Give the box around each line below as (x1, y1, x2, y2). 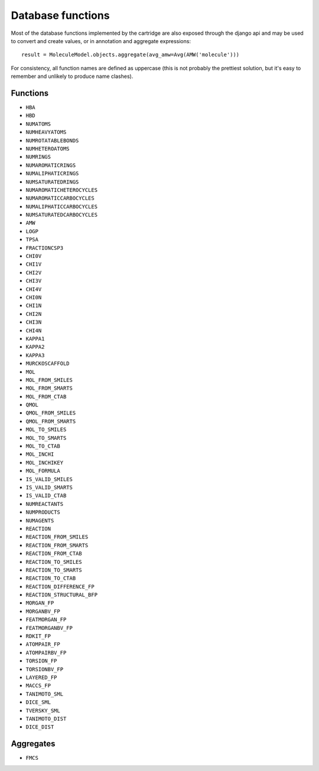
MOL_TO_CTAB (25, 443, 60, 450)
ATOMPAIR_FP (25, 641, 60, 648)
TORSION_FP (25, 658, 57, 664)
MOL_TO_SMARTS (25, 434, 67, 441)
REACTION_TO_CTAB (25, 575, 76, 581)
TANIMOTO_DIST (25, 715, 67, 722)
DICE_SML (25, 699, 51, 705)
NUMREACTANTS (25, 501, 64, 507)
